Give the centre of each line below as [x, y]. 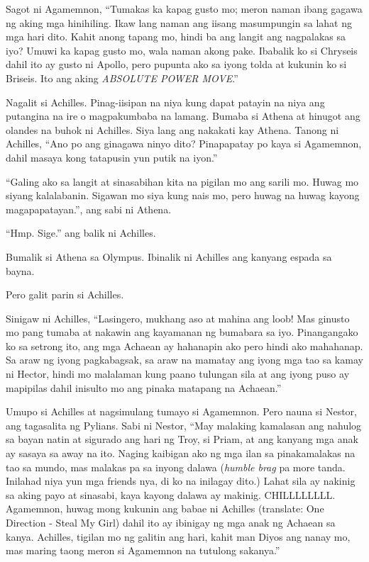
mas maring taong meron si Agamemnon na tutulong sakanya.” [143, 550]
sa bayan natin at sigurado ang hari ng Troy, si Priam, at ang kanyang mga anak [182, 439]
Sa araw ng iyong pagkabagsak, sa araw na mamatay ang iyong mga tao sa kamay [184, 360]
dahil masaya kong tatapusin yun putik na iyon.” [112, 157]
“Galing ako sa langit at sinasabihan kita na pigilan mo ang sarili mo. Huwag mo [182, 181]
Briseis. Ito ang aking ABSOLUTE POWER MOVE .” [122, 78]
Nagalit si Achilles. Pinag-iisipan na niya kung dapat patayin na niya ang [165, 102]
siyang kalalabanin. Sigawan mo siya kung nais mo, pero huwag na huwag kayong [183, 195]
